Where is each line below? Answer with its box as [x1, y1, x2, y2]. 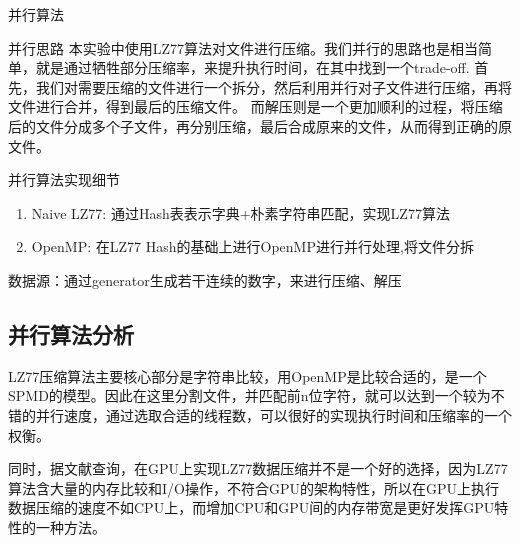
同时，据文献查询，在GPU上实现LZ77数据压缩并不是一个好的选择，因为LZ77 [8, 458, 508, 479]
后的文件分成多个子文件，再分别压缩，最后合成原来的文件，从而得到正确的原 [8, 115, 512, 136]
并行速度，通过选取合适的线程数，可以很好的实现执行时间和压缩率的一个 [35, 404, 512, 425]
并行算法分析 [8, 318, 134, 349]
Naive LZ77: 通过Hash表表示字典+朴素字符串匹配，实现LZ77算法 [31, 202, 450, 223]
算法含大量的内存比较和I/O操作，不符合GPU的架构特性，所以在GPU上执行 [8, 477, 499, 498]
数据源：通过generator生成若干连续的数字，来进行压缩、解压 [8, 269, 402, 290]
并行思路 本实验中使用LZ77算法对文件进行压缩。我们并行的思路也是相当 [8, 37, 478, 58]
